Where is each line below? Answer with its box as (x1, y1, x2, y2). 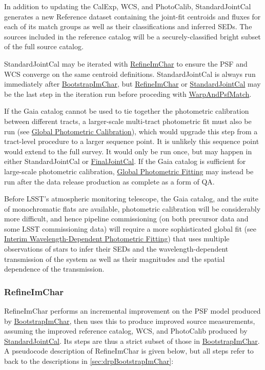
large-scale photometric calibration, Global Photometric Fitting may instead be (4, 166, 254, 176)
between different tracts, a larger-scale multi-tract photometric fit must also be (4, 115, 252, 126)
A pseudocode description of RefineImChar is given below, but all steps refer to (4, 345, 254, 356)
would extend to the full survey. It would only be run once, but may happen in (4, 146, 252, 156)
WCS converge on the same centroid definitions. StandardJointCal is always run (4, 68, 256, 79)
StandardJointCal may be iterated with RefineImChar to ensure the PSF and (4, 58, 248, 69)
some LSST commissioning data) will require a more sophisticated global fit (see (4, 223, 256, 234)
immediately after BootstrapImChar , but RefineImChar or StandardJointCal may (4, 78, 261, 89)
